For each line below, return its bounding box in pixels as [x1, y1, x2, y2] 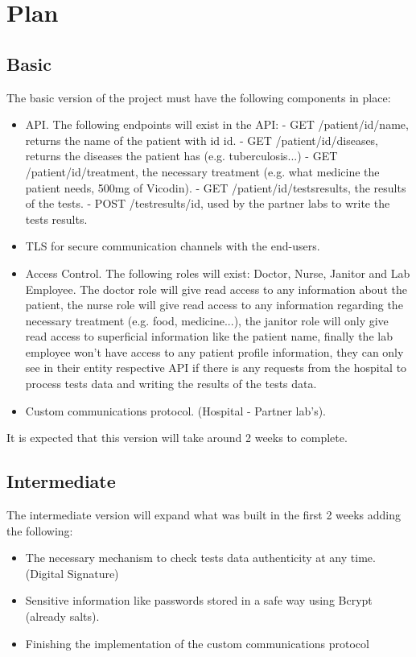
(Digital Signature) [25, 564, 119, 581]
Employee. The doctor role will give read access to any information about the [25, 280, 407, 297]
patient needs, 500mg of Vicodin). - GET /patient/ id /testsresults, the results [25, 179, 406, 196]
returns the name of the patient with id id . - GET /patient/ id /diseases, [25, 131, 379, 148]
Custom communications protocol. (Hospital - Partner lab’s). [25, 402, 326, 419]
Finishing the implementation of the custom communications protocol [25, 634, 369, 651]
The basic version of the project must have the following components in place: [6, 89, 391, 105]
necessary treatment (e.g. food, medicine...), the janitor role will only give [25, 312, 389, 328]
